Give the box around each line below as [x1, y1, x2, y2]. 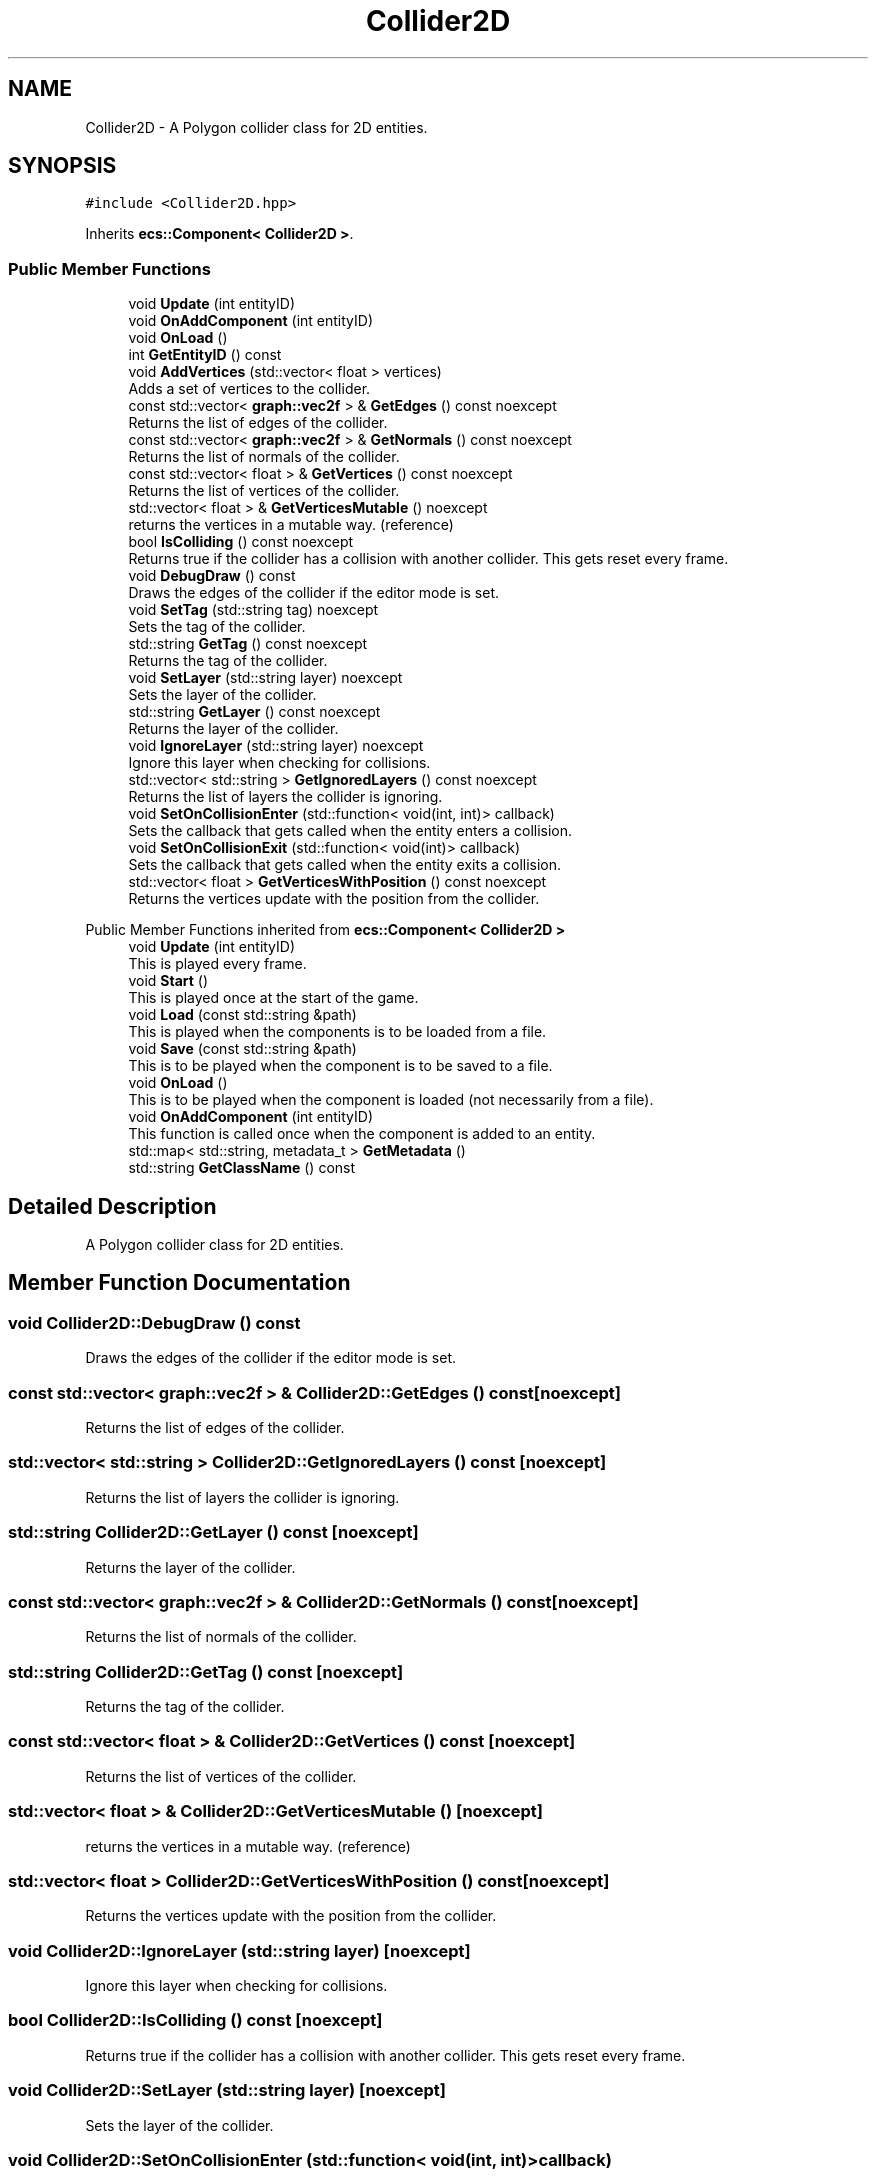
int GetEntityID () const [128, 346, 282, 364]
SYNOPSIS [8, 153, 117, 179]
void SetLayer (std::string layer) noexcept [128, 669, 403, 687]
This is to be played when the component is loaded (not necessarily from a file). [128, 1091, 654, 1109]
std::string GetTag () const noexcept [128, 635, 368, 653]
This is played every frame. [128, 955, 307, 973]
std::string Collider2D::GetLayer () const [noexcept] [8, 1522, 419, 1543]
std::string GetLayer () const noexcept [128, 703, 381, 721]
